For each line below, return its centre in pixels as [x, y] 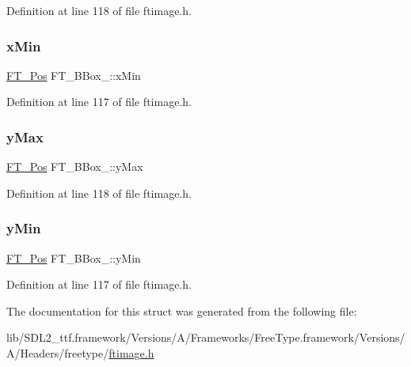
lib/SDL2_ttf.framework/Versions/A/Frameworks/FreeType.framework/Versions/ [206, 337]
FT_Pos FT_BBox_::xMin [74, 75]
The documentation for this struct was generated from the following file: [182, 310]
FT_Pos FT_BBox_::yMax [75, 166]
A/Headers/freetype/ [58, 353]
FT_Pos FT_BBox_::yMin [74, 257]
